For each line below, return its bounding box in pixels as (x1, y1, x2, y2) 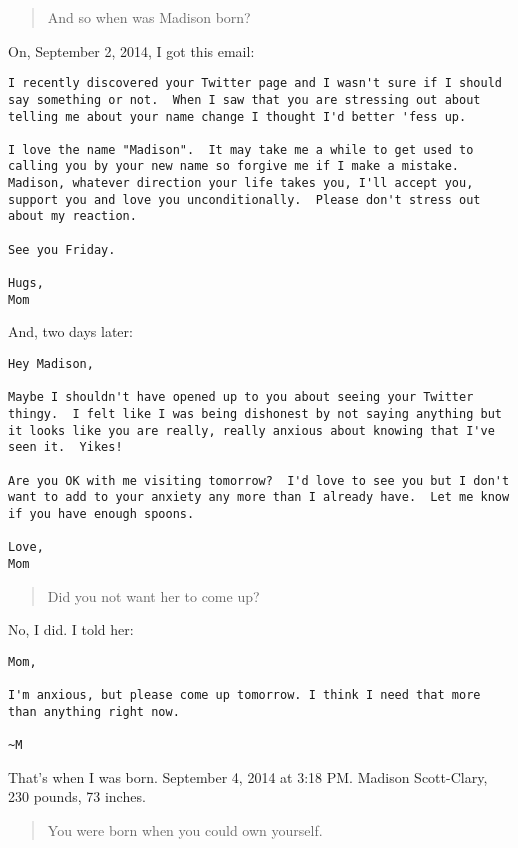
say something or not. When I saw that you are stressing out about (8, 92, 481, 107)
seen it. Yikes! (8, 440, 123, 455)
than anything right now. (8, 704, 180, 719)
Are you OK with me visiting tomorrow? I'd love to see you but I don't (8, 473, 510, 488)
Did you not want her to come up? (47, 585, 260, 606)
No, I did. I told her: (8, 619, 134, 640)
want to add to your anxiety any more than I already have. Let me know (8, 490, 510, 505)
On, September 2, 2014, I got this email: (8, 40, 255, 61)
